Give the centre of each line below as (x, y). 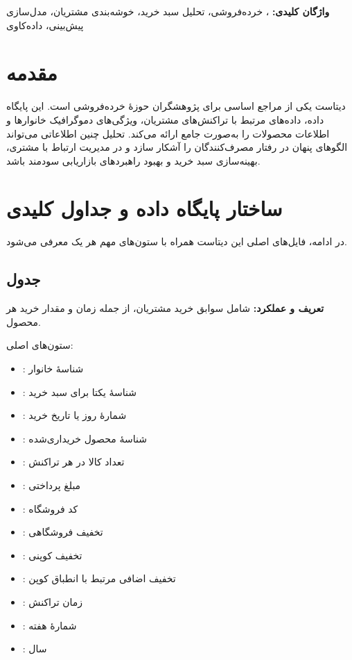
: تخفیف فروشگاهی (63, 532)
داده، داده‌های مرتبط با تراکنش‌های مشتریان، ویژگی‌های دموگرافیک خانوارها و (165, 119)
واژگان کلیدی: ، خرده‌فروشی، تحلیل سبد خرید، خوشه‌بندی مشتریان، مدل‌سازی (168, 11)
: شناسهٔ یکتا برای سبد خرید (79, 391)
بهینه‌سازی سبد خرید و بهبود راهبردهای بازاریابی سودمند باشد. (133, 160)
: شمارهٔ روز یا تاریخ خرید (74, 415)
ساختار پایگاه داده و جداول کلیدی (144, 208)
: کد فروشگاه (50, 508)
